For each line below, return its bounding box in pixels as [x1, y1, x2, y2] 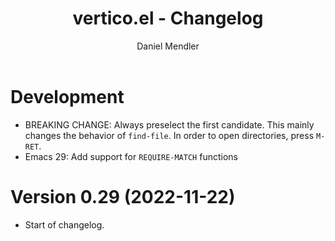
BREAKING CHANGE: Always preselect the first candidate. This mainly [24, 118, 315, 131]
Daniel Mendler [136, 40, 200, 52]
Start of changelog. [24, 218, 105, 231]
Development [10, 85, 125, 108]
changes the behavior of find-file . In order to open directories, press [24, 129, 315, 141]
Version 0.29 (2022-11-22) [10, 185, 236, 208]
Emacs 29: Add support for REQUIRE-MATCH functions [24, 150, 238, 162]
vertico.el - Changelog [72, 7, 264, 30]
